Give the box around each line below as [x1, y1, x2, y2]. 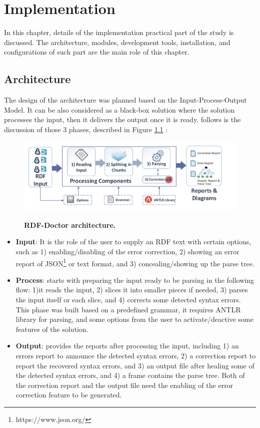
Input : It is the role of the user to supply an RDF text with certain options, [15, 236, 251, 247]
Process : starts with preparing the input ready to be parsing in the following [15, 274, 254, 285]
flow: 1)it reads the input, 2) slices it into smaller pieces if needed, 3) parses [15, 284, 248, 295]
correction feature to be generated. [15, 389, 122, 400]
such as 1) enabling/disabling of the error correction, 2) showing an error [15, 246, 239, 256]
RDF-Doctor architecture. [24, 219, 116, 230]
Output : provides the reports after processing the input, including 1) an [15, 340, 239, 351]
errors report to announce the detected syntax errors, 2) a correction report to [15, 350, 256, 360]
